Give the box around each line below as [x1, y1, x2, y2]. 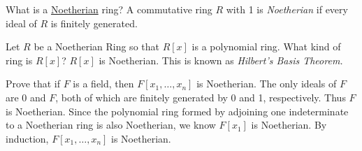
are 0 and [6, 89, 46, 104]
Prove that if [6, 76, 61, 91]
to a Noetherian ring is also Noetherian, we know [6, 117, 216, 132]
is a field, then [73, 76, 134, 91]
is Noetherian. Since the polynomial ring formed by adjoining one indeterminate [6, 103, 349, 118]
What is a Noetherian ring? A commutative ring [6, 2, 212, 16]
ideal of [6, 15, 37, 30]
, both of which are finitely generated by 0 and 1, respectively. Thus [55, 89, 346, 104]
